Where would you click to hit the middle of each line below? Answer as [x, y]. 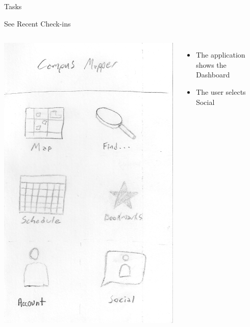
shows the [211, 64]
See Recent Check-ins [37, 23]
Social [205, 102]
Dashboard [213, 75]
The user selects [221, 91]
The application [221, 55]
